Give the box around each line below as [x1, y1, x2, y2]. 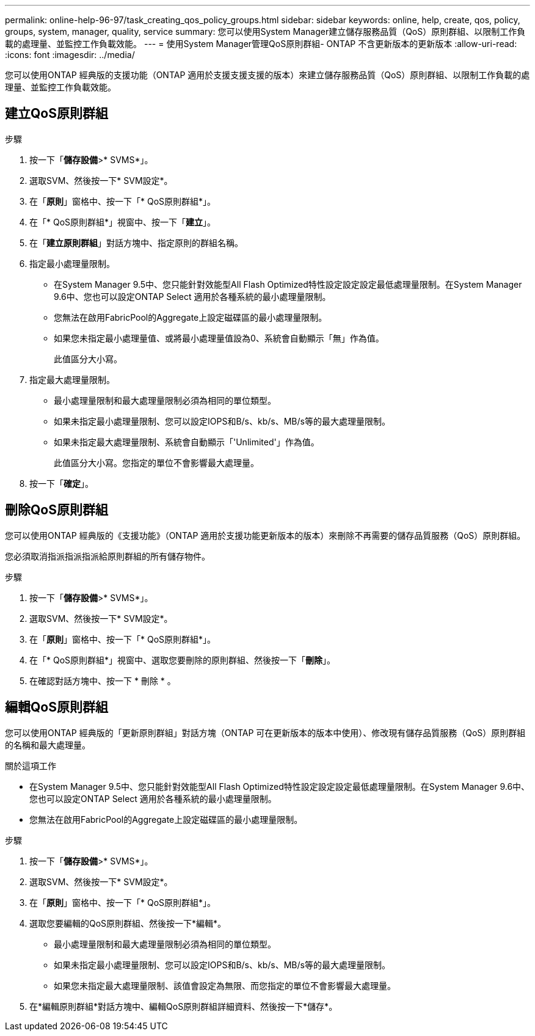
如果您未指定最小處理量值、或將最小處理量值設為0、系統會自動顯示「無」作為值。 [54, 332, 384, 343]
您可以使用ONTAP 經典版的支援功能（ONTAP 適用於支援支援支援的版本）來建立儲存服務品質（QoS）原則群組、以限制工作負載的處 [5, 70, 530, 80]
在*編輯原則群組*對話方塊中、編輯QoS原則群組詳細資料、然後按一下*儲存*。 [29, 1001, 338, 1012]
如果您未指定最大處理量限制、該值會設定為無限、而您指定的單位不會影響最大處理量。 [54, 980, 396, 991]
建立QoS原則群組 [5, 106, 108, 122]
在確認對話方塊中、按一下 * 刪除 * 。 [29, 675, 176, 686]
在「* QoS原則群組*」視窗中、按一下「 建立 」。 [29, 216, 216, 227]
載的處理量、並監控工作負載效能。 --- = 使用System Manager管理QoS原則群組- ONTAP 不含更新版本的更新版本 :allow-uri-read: [5, 38, 517, 49]
